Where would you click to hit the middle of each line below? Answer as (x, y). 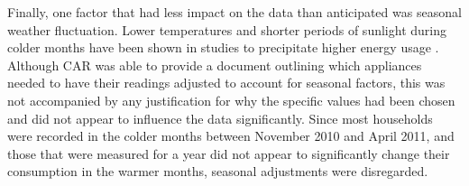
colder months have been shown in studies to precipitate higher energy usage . (223, 47)
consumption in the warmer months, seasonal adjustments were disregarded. (218, 171)
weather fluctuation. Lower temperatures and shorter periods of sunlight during (227, 29)
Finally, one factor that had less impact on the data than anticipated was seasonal (234, 12)
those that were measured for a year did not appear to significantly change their (229, 153)
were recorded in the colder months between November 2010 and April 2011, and (231, 136)
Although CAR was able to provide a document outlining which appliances (215, 65)
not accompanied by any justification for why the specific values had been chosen (231, 100)
